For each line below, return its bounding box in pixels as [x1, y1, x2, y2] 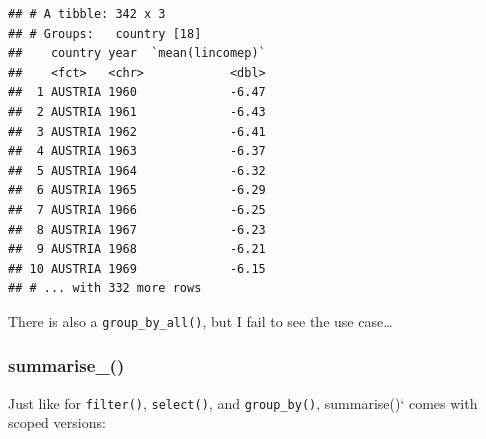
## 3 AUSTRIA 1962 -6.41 [8, 124, 266, 139]
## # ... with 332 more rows [8, 281, 202, 296]
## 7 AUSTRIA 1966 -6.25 [8, 202, 266, 217]
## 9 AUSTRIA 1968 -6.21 [8, 242, 266, 257]
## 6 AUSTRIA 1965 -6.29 [8, 183, 266, 198]
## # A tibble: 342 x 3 [8, 7, 166, 21]
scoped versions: [8, 412, 106, 433]
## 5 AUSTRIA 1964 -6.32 [8, 163, 266, 178]
